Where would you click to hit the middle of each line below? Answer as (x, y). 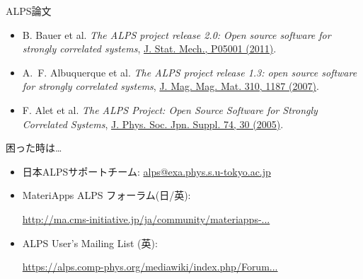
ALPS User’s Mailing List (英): (90, 243)
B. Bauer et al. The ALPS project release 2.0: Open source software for (177, 34)
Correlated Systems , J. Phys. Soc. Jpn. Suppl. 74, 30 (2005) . (153, 124)
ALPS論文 (29, 11)
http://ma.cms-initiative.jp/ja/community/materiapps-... (146, 218)
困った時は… (34, 148)
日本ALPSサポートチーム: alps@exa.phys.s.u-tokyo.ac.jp (146, 171)
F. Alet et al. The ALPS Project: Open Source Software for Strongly (170, 109)
